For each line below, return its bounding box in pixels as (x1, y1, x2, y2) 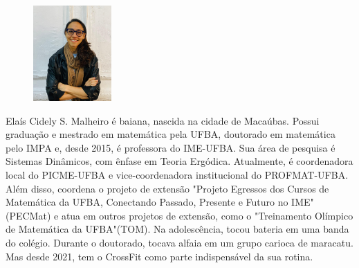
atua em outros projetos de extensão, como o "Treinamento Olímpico (61, 208, 353, 222)
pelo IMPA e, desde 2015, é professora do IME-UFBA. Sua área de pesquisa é (6, 140, 335, 154)
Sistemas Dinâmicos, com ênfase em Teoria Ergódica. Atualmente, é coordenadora (6, 154, 353, 168)
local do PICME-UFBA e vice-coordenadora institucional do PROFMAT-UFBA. (6, 168, 349, 181)
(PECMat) (6, 208, 51, 222)
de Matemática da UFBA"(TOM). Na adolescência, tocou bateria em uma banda (6, 222, 349, 236)
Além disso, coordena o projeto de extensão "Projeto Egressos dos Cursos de (6, 181, 329, 195)
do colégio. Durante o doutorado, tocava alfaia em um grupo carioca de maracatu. (6, 235, 353, 249)
